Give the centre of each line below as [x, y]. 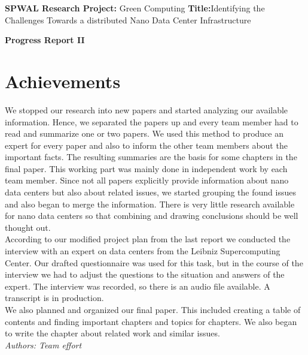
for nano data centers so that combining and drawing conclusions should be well [152, 216]
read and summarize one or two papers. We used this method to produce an [144, 133]
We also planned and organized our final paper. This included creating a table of [153, 309]
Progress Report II [45, 40]
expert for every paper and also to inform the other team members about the [146, 145]
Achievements [63, 81]
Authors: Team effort [43, 345]
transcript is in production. [54, 298]
